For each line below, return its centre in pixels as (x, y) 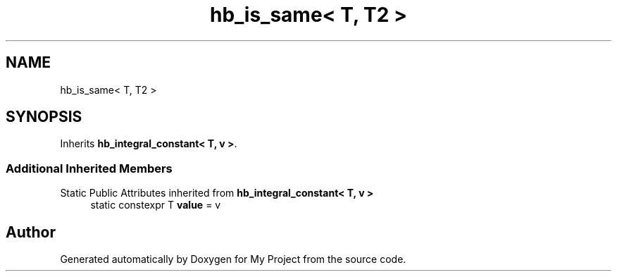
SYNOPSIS (44, 117)
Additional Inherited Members (89, 168)
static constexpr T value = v (156, 205)
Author (31, 232)
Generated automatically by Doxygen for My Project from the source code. (233, 259)
